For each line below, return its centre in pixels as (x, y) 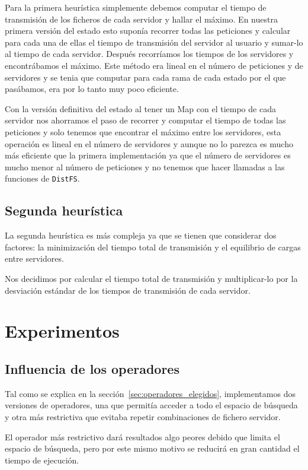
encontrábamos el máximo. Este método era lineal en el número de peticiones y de (154, 65)
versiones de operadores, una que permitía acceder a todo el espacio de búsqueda (151, 405)
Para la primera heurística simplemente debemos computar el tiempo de (136, 7)
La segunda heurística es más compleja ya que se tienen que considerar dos (141, 235)
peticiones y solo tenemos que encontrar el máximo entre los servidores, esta (143, 131)
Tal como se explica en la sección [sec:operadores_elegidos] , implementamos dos (150, 393)
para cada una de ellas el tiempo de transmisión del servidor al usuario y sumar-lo (154, 42)
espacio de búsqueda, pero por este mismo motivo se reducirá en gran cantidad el (152, 448)
